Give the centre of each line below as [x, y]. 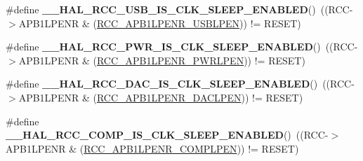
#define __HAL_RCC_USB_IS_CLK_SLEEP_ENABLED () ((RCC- [179, 9]
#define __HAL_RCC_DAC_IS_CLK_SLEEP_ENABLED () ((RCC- [180, 84]
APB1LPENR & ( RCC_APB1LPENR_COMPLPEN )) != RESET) [152, 148]
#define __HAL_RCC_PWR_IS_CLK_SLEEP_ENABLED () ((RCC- [182, 47]
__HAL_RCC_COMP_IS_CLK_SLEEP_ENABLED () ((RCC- [167, 135]
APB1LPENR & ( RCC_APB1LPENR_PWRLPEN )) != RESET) [162, 60]
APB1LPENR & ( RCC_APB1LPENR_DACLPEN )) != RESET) [161, 97]
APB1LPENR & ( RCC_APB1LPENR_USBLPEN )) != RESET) [160, 23]
